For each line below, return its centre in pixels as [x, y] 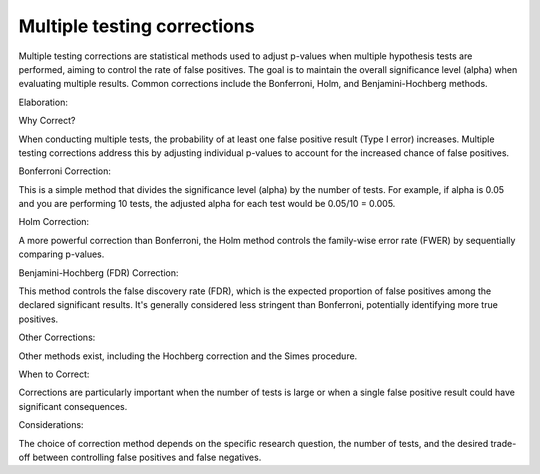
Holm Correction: [54, 222]
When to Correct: [54, 374]
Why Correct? [47, 121]
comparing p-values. [61, 254]
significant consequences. [73, 406]
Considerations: [51, 425]
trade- [503, 443]
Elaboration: [43, 102]
